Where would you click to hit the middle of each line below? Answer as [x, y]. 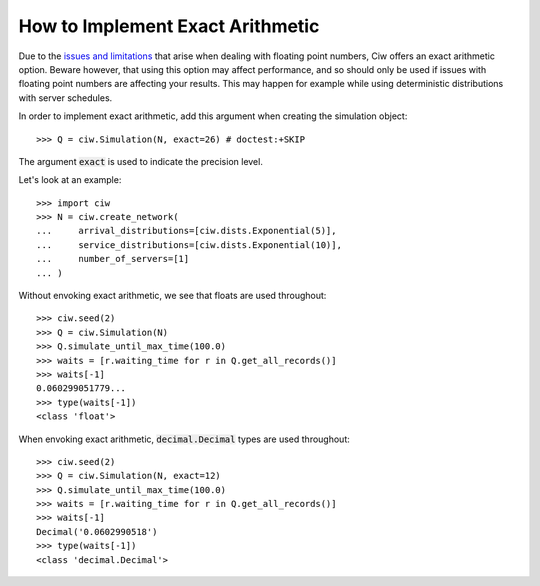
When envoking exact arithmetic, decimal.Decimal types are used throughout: [184, 439]
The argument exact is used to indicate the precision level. [141, 161]
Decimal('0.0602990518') [97, 531]
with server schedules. [65, 97]
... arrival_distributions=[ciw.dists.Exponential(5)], [186, 231]
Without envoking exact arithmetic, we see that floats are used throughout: [172, 296]
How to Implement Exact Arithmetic [169, 26]
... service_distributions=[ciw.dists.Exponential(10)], [189, 244]
